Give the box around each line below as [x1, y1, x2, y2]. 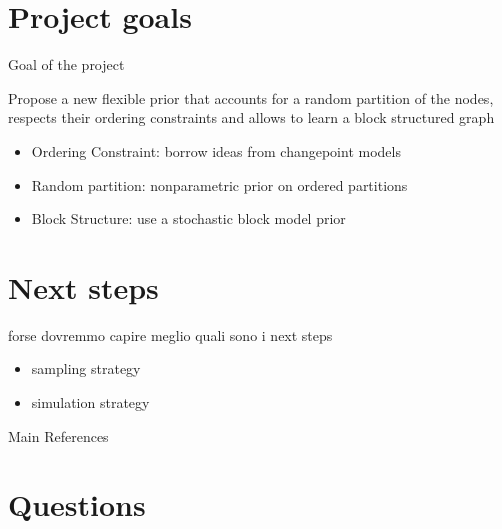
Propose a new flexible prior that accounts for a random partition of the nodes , [8, 87, 494, 108]
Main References [8, 425, 109, 446]
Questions [8, 484, 146, 525]
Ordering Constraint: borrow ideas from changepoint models [31, 140, 401, 161]
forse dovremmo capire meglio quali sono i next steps [8, 324, 333, 345]
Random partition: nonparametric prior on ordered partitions [31, 174, 408, 195]
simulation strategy [31, 392, 150, 412]
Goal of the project [8, 54, 125, 75]
